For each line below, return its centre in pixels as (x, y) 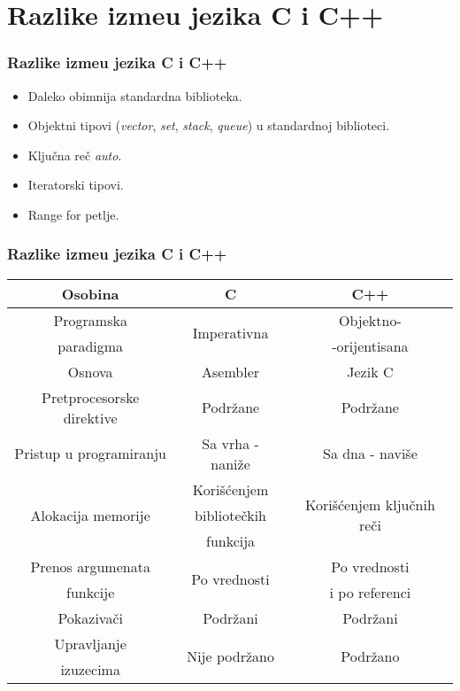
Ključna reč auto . (75, 155)
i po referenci (370, 592)
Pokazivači (90, 617)
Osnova (90, 371)
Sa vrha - (230, 443)
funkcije (91, 592)
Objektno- (370, 320)
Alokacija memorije (90, 515)
